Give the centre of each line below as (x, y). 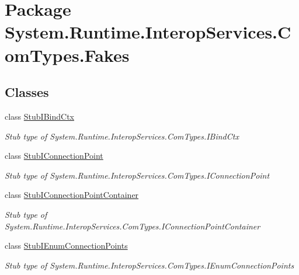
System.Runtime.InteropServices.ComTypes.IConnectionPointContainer (133, 226)
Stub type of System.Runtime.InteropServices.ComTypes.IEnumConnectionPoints (149, 265)
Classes (27, 92)
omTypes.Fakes (67, 55)
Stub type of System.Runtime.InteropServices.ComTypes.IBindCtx (122, 136)
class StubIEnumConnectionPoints (66, 246)
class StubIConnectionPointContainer (72, 195)
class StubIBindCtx (39, 116)
